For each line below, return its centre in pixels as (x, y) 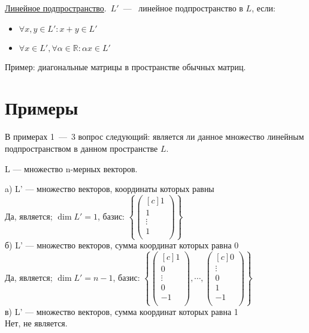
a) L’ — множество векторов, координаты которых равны (110, 189)
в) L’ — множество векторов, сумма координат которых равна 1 (122, 311)
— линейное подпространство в (183, 8)
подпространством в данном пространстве (81, 148)
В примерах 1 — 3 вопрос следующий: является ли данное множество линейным (154, 136)
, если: (263, 8)
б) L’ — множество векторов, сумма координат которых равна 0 (122, 245)
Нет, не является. (36, 323)
